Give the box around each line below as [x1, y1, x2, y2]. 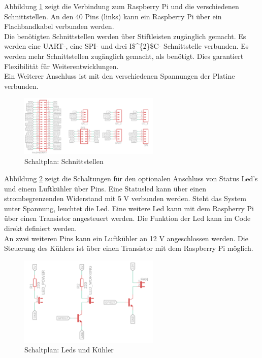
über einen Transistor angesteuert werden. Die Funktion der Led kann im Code [4, 213, 251, 223]
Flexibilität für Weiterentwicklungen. [4, 60, 119, 71]
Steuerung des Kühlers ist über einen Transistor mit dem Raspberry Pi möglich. [4, 243, 253, 253]
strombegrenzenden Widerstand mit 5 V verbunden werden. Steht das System [4, 193, 246, 204]
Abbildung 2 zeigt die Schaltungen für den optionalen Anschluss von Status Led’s [4, 173, 258, 184]
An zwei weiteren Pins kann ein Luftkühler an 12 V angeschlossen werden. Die [4, 233, 248, 243]
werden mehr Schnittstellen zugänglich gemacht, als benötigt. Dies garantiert [4, 50, 244, 61]
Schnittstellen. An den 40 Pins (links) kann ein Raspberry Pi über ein [4, 11, 222, 21]
